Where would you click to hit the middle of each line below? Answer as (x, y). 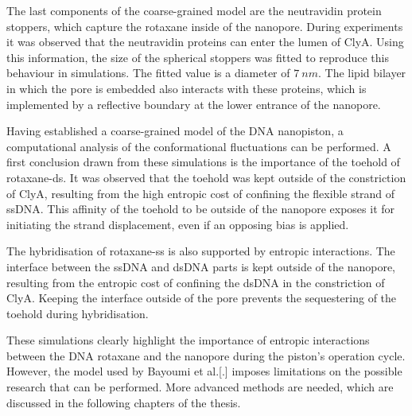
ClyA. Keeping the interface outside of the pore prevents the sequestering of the (202, 298)
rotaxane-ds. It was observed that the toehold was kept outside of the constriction (206, 177)
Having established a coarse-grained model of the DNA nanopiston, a (175, 131)
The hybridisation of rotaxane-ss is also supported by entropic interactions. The (201, 251)
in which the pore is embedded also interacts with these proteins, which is (187, 88)
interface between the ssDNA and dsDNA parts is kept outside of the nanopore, (201, 266)
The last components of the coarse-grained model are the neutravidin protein (194, 10)
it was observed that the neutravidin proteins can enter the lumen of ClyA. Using (205, 42)
